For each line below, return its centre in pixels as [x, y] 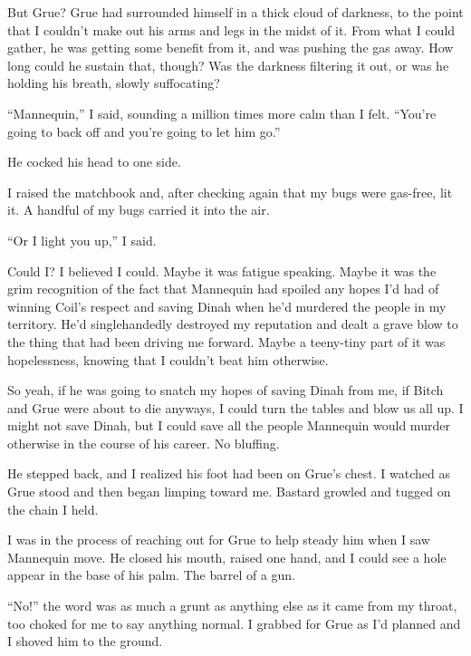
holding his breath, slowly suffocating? [114, 83]
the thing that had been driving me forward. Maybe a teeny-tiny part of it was [226, 341]
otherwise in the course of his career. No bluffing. [144, 443]
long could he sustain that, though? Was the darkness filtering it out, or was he [228, 65]
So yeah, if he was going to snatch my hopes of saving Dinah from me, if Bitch [226, 390]
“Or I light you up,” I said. [82, 240]
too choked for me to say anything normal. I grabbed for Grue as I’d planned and [234, 623]
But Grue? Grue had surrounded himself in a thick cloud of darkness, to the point [235, 12]
